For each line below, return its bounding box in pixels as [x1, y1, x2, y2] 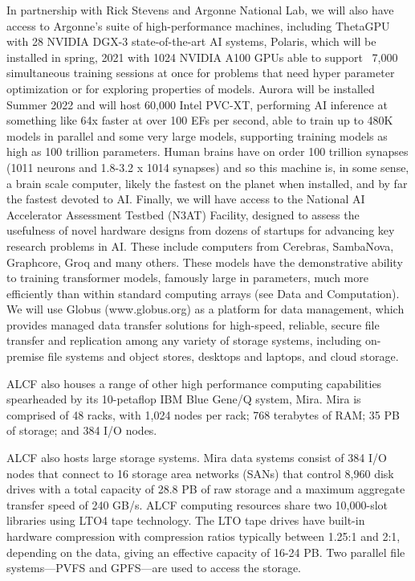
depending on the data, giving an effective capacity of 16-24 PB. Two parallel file [6, 543, 405, 560]
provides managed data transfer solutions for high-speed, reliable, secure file [6, 316, 380, 333]
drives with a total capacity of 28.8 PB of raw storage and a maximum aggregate [6, 481, 405, 497]
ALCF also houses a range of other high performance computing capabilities [6, 374, 382, 391]
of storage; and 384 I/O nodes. [6, 422, 157, 439]
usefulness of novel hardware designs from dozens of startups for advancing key [6, 222, 395, 239]
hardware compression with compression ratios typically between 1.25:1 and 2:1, [6, 528, 401, 544]
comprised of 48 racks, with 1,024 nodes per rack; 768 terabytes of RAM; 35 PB [6, 406, 400, 423]
